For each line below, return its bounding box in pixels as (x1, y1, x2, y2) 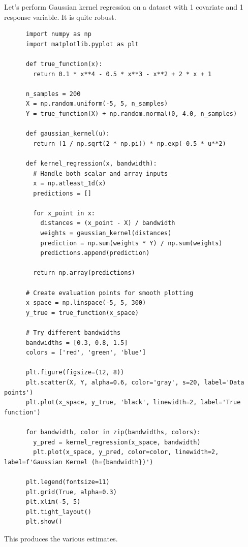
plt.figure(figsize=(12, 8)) (25, 369, 125, 376)
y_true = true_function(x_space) (25, 309, 139, 316)
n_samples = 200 (25, 90, 81, 98)
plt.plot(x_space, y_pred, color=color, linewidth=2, (33, 448, 219, 456)
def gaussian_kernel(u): (25, 130, 110, 138)
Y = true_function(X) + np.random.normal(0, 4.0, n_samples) (25, 110, 237, 117)
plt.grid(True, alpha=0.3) (25, 488, 117, 496)
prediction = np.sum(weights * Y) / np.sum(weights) (40, 239, 223, 247)
